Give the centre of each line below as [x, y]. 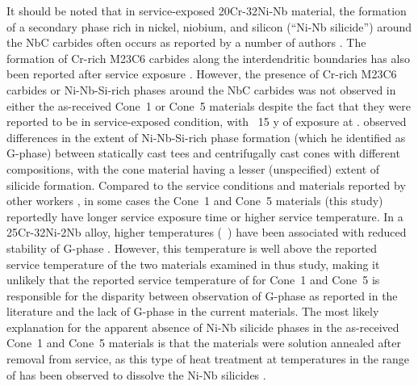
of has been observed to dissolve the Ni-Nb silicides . [136, 374]
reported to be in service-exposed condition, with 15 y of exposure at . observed [207, 122]
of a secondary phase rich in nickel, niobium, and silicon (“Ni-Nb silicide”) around [209, 26]
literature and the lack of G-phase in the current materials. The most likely [193, 311]
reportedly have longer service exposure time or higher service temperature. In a [205, 216]
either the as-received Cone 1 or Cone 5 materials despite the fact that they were [209, 105]
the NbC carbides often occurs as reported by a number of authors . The [186, 42]
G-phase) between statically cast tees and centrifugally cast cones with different [203, 153]
